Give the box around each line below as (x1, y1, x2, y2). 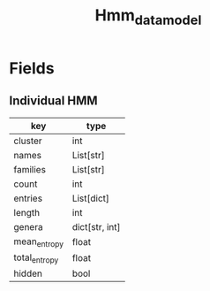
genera (13, 220, 43, 233)
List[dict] (71, 192, 110, 204)
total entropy (13, 251, 59, 265)
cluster (13, 134, 42, 147)
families (13, 163, 47, 175)
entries (13, 192, 42, 204)
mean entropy (13, 235, 64, 249)
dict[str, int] (71, 220, 121, 233)
